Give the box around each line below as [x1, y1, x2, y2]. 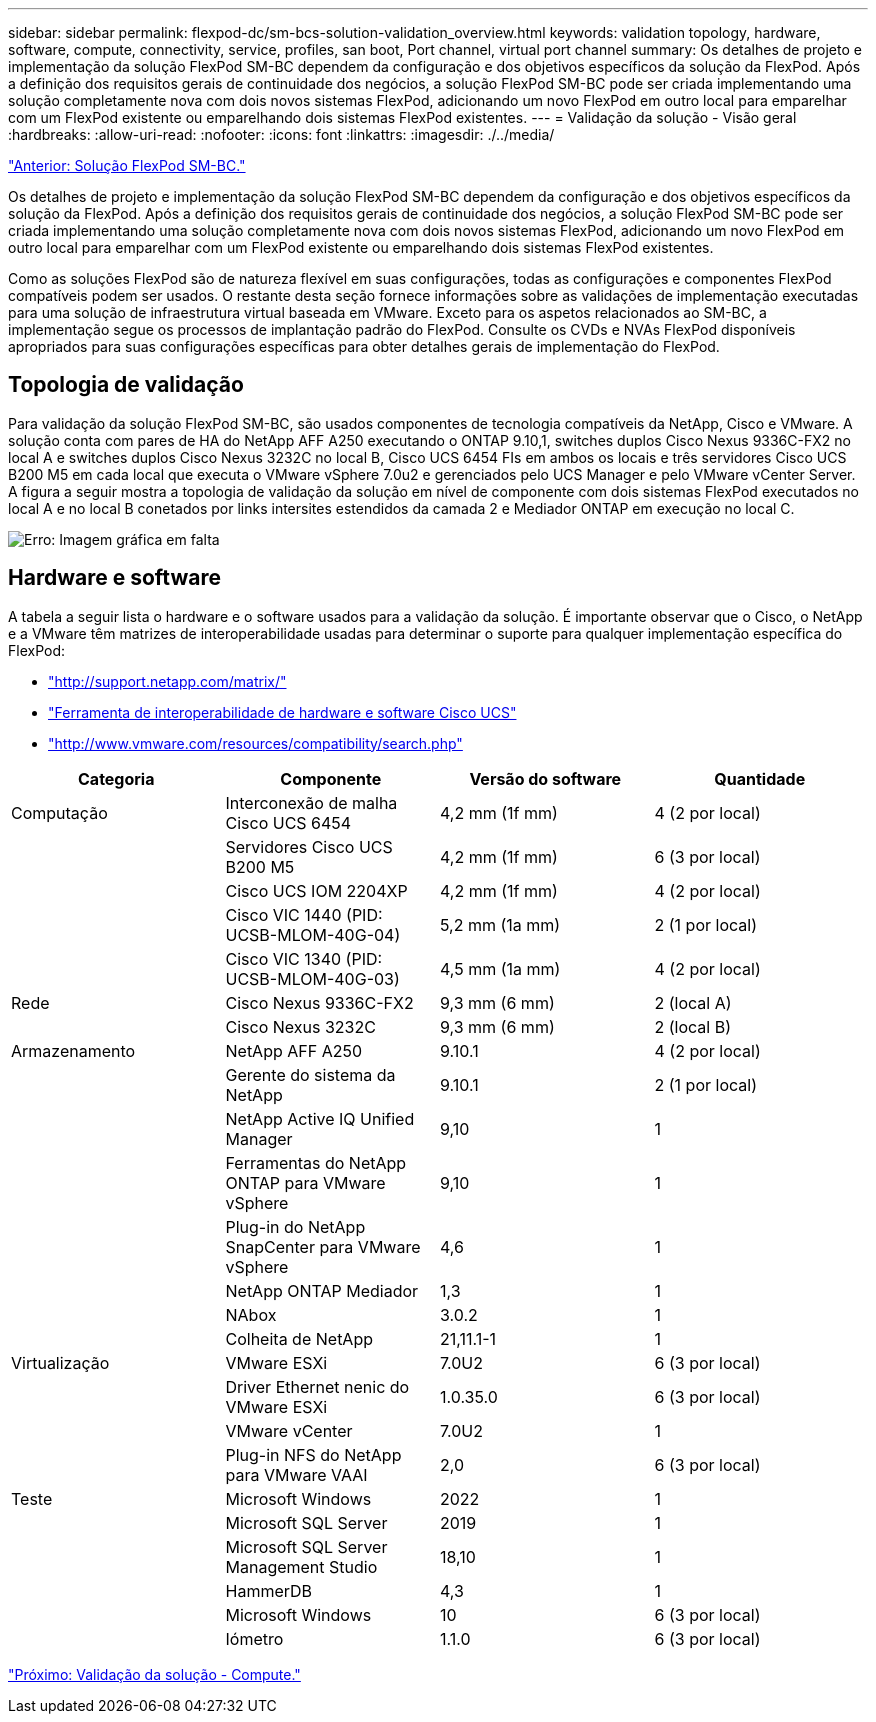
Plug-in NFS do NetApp [225, 1444, 402, 1465]
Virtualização [11, 1352, 110, 1373]
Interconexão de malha [225, 792, 398, 813]
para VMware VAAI [225, 1464, 368, 1485]
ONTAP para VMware [225, 1172, 386, 1193]
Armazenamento [11, 1040, 136, 1061]
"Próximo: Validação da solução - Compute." [8, 1665, 301, 1683]
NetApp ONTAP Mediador [225, 1280, 419, 1301]
